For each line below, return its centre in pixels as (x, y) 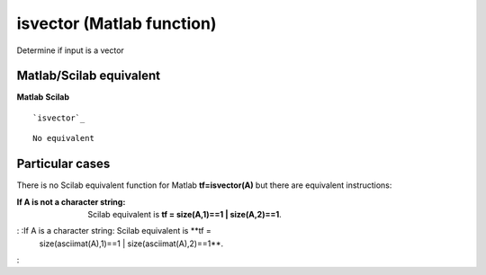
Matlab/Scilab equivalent (89, 76)
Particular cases (63, 164)
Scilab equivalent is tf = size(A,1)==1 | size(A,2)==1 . (185, 214)
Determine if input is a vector (71, 50)
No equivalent (63, 138)
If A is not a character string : (71, 201)
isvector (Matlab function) (117, 23)
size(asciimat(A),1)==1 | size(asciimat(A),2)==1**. (131, 244)
